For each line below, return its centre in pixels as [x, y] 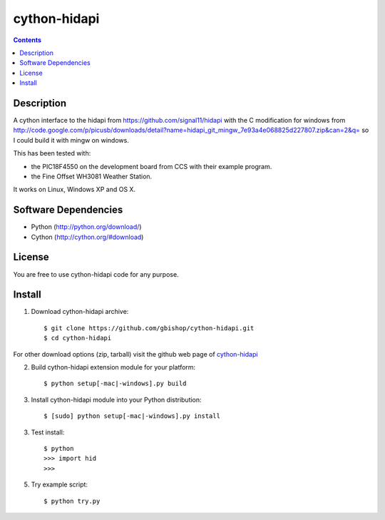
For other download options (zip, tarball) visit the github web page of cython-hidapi [135, 354]
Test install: [48, 432]
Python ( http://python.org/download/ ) [86, 227]
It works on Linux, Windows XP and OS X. [74, 190]
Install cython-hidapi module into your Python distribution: [117, 399]
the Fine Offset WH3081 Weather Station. [92, 176]
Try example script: [60, 484]
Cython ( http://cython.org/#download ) [87, 237]
